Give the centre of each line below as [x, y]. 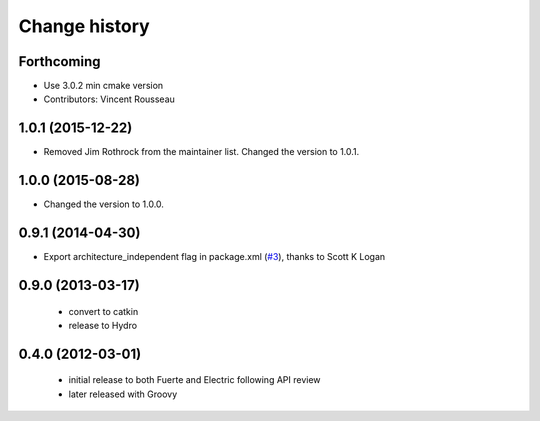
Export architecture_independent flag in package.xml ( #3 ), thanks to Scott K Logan [214, 257]
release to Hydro [103, 325]
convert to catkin [103, 311]
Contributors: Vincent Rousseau [109, 99]
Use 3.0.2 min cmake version [103, 86]
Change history [84, 26]
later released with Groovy [123, 394]
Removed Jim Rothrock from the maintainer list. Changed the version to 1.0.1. [201, 152]
